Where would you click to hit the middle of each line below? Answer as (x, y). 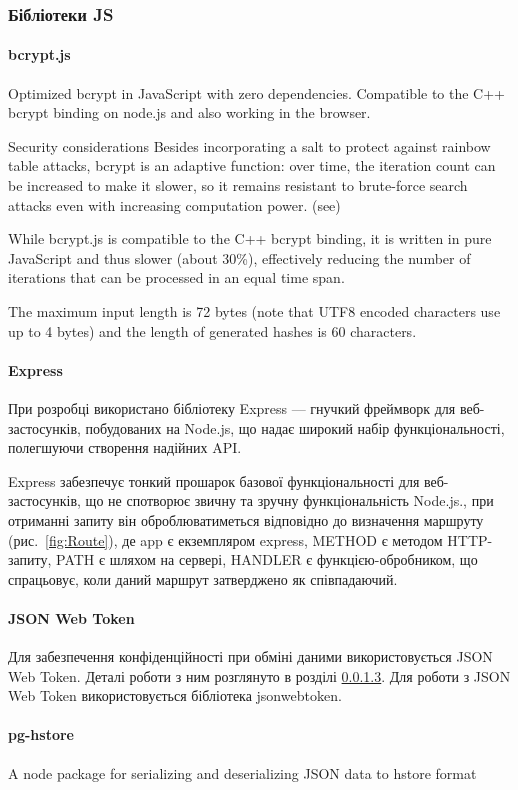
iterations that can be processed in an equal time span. (176, 277)
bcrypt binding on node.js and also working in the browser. (189, 112)
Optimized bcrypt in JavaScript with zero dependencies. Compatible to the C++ (257, 92)
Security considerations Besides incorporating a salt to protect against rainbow (249, 145)
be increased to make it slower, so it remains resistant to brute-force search (238, 185)
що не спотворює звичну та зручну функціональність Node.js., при (289, 500)
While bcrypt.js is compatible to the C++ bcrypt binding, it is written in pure (250, 238)
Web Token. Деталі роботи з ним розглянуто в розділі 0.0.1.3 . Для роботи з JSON (259, 675)
